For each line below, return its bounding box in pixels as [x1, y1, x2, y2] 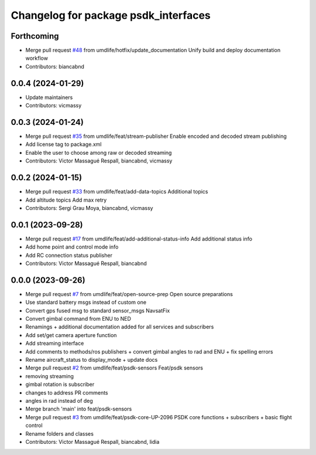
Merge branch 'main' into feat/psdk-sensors [25, 405, 132, 413]
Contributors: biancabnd [25, 63, 85, 70]
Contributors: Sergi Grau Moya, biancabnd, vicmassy [25, 204, 153, 211]
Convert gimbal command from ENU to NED [25, 315, 132, 322]
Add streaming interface [25, 340, 84, 347]
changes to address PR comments [25, 389, 108, 396]
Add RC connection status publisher [25, 252, 112, 259]
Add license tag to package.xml [25, 141, 102, 148]
